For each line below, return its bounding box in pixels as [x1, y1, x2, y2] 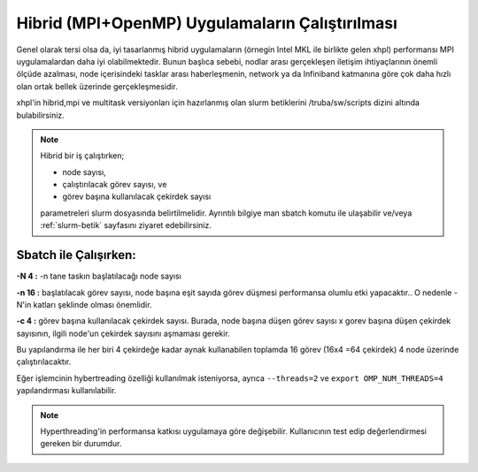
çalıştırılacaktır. [16, 356, 72, 367]
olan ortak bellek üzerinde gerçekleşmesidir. [16, 80, 179, 92]
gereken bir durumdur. [40, 438, 122, 449]
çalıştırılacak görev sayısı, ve [62, 179, 167, 190]
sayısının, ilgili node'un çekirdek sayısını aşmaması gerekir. [16, 328, 230, 339]
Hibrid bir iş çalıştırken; [40, 150, 125, 161]
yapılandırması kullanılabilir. [16, 385, 117, 396]
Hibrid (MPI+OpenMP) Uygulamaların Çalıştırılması [16, 13, 398, 33]
